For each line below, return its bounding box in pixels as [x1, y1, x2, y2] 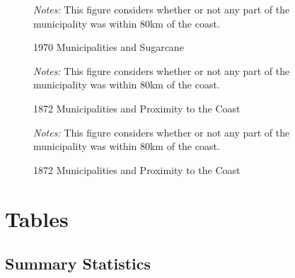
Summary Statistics [5, 253, 151, 274]
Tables [5, 204, 69, 233]
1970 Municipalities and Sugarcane [33, 40, 184, 54]
